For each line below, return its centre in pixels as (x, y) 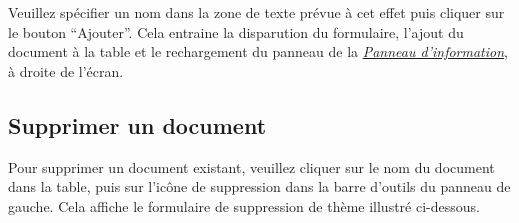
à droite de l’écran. (66, 70)
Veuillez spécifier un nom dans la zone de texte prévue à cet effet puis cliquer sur (256, 12)
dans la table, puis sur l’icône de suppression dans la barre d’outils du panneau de (259, 186)
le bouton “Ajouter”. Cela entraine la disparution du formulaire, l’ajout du (236, 31)
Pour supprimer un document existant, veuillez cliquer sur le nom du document (251, 166)
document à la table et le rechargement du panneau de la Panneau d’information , (258, 51)
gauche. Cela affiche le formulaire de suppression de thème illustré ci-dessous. (244, 205)
